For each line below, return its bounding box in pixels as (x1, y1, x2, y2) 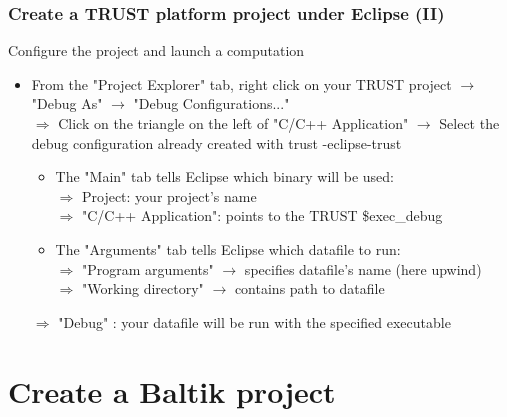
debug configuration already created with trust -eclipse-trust (31, 132, 402, 153)
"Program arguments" (81, 258, 214, 279)
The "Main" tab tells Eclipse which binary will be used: (55, 166, 394, 187)
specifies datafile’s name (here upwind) (244, 258, 482, 279)
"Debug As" (31, 93, 103, 114)
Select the (439, 113, 500, 133)
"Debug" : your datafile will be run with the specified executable (58, 311, 451, 332)
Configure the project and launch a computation (8, 40, 305, 61)
